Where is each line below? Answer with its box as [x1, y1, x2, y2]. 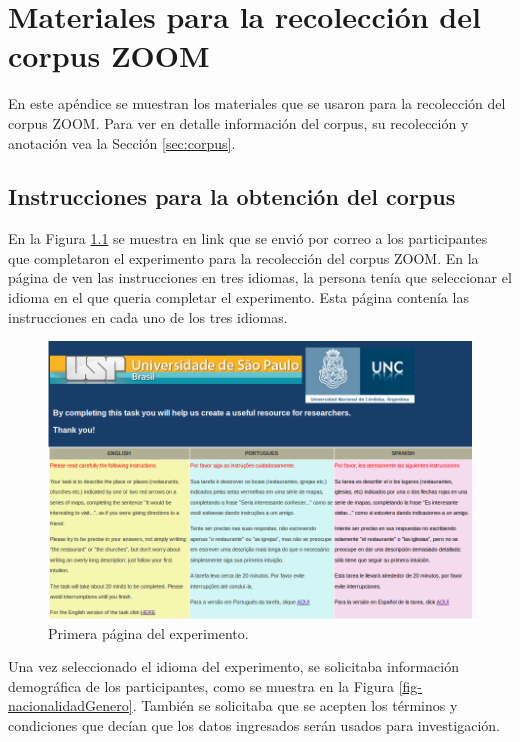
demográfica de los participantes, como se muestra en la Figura [8, 675, 395, 696]
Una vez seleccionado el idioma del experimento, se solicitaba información [8, 656, 459, 677]
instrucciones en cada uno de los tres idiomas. [8, 306, 288, 327]
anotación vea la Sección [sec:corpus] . [8, 132, 236, 153]
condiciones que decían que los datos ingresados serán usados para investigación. [8, 715, 500, 736]
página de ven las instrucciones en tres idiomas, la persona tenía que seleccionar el [8, 267, 512, 288]
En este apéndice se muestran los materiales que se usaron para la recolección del [8, 93, 506, 114]
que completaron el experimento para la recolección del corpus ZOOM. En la [8, 247, 479, 268]
